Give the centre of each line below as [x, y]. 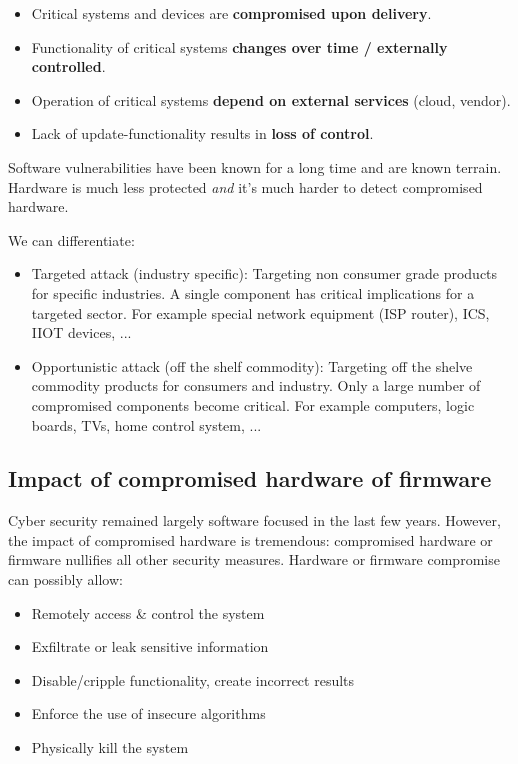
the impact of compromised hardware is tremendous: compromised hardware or [250, 539]
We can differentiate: [71, 239]
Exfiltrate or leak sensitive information [150, 646]
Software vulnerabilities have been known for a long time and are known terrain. [255, 166]
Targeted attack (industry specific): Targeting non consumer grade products [264, 273]
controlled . [68, 66]
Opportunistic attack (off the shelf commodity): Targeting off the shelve [252, 365]
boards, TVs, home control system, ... [146, 424]
